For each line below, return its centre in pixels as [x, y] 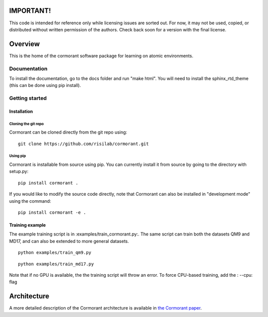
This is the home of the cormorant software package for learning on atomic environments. [101, 56]
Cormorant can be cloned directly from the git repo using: [68, 132]
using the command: [30, 201]
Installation [21, 111]
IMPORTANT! [30, 11]
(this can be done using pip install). [45, 85]
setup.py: [19, 171]
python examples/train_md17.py [56, 264]
